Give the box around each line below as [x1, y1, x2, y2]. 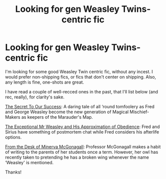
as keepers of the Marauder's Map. [21, 114, 93, 120]
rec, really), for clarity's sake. [5, 94, 65, 100]
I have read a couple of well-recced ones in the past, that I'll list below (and [5, 89, 158, 94]
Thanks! [5, 169, 22, 175]
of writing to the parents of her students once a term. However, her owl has [5, 149, 159, 155]
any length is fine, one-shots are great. [5, 79, 84, 85]
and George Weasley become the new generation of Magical [5, 109, 129, 115]
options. [5, 134, 22, 140]
